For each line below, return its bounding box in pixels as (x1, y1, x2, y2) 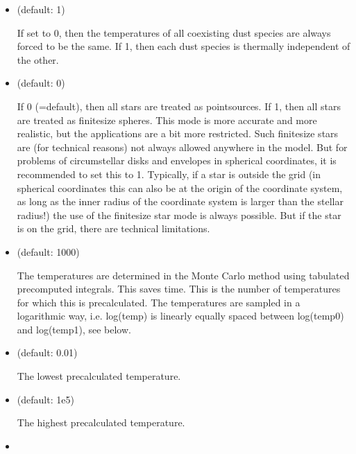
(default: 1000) (17, 244, 80, 259)
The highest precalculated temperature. (17, 415, 185, 430)
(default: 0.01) (17, 345, 78, 360)
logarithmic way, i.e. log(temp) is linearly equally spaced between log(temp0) (17, 308, 344, 323)
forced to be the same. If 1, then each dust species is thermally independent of (17, 39, 350, 53)
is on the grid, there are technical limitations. (17, 221, 210, 236)
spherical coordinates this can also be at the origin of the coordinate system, (17, 180, 343, 195)
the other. (17, 52, 59, 67)
